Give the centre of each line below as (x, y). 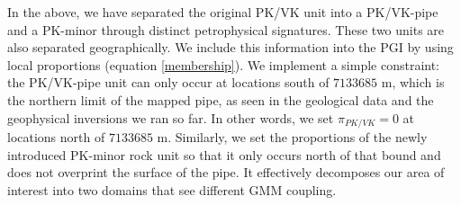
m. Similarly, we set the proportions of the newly (292, 137)
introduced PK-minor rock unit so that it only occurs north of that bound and (224, 154)
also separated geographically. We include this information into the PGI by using (230, 47)
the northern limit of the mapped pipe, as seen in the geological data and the (221, 99)
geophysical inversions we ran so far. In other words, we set (171, 117)
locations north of (56, 137)
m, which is (413, 82)
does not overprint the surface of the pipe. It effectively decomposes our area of (226, 172)
